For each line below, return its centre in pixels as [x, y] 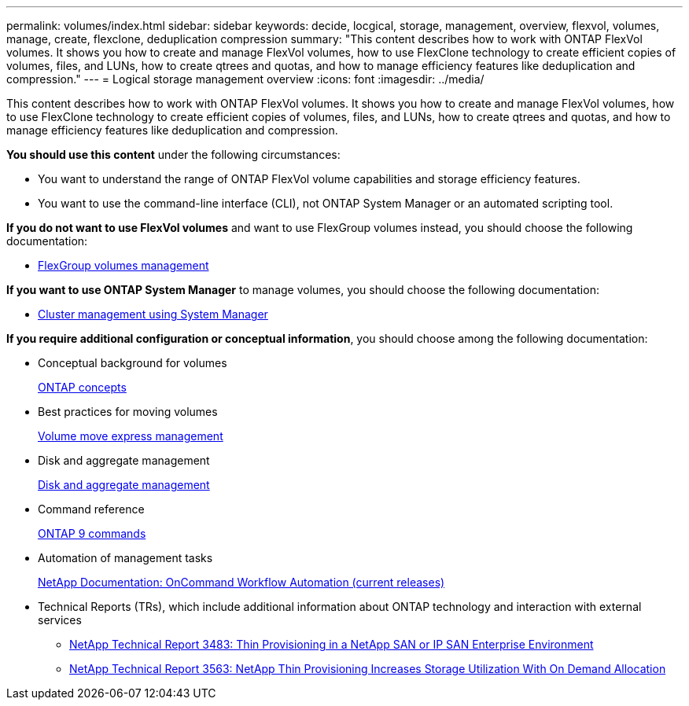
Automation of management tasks [125, 558]
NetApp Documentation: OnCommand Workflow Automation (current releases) [241, 582]
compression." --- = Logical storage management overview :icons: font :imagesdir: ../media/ [245, 79]
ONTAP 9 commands [92, 533]
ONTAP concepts [82, 387]
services [60, 620]
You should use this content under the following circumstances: [173, 154]
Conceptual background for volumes [133, 363]
